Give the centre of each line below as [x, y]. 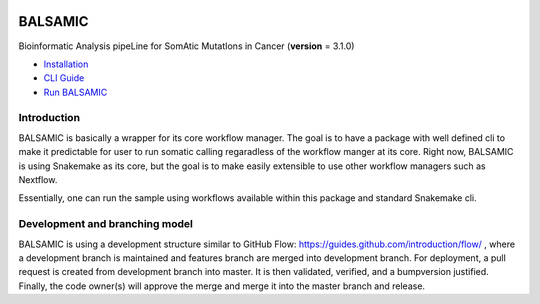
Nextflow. [38, 179]
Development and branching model [106, 224]
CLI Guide [64, 78]
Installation [66, 64]
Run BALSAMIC [75, 92]
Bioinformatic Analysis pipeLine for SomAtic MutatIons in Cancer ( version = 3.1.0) [186, 46]
